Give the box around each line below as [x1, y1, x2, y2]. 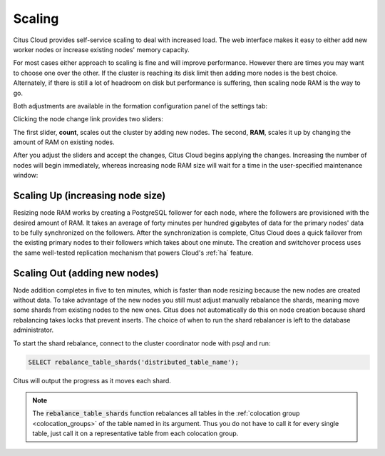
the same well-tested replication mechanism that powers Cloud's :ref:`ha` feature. [13, 248, 254, 257]
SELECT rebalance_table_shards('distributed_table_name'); [28, 358, 239, 366]
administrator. [13, 325, 54, 335]
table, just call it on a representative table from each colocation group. [32, 429, 239, 438]
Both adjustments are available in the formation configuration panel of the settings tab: [13, 101, 267, 110]
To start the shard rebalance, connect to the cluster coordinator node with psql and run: [13, 339, 271, 348]
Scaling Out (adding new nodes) [13, 267, 160, 279]
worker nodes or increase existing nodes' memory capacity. [13, 45, 190, 54]
